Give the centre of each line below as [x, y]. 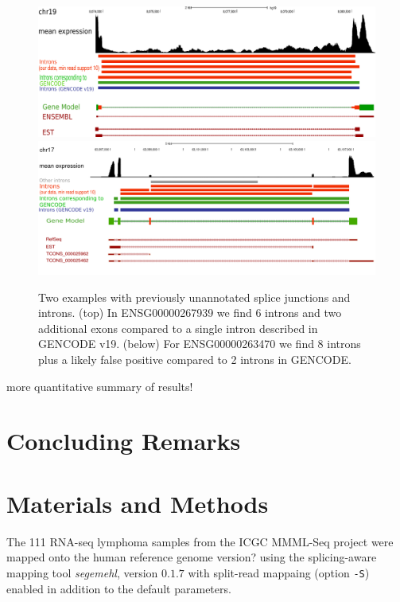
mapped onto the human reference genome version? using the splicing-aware [192, 557]
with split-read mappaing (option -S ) [279, 572]
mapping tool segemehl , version [82, 572]
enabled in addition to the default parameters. [119, 588]
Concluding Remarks [124, 441]
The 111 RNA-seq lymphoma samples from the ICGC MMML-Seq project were [200, 541]
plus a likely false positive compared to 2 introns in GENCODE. [195, 360]
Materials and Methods [138, 503]
